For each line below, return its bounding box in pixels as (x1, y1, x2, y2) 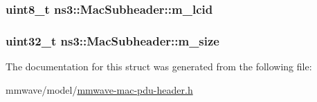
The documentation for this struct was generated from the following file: (6, 59, 312, 74)
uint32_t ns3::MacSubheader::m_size (6, 32, 219, 49)
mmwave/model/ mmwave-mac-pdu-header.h (6, 82, 193, 96)
